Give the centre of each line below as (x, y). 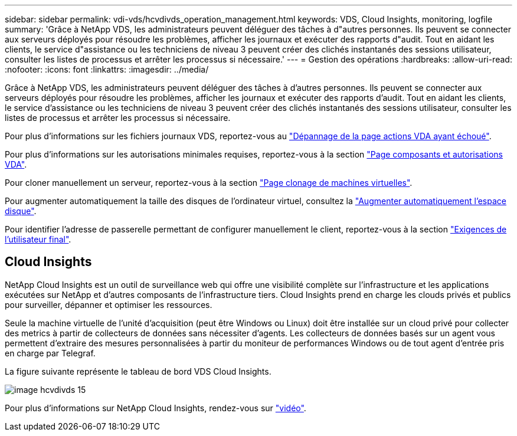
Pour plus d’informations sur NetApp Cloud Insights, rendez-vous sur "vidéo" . (156, 408)
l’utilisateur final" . (38, 239)
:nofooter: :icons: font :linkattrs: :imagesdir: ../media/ (107, 69)
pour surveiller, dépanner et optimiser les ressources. (109, 304)
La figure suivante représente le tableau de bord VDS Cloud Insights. (138, 371)
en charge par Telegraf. (50, 353)
